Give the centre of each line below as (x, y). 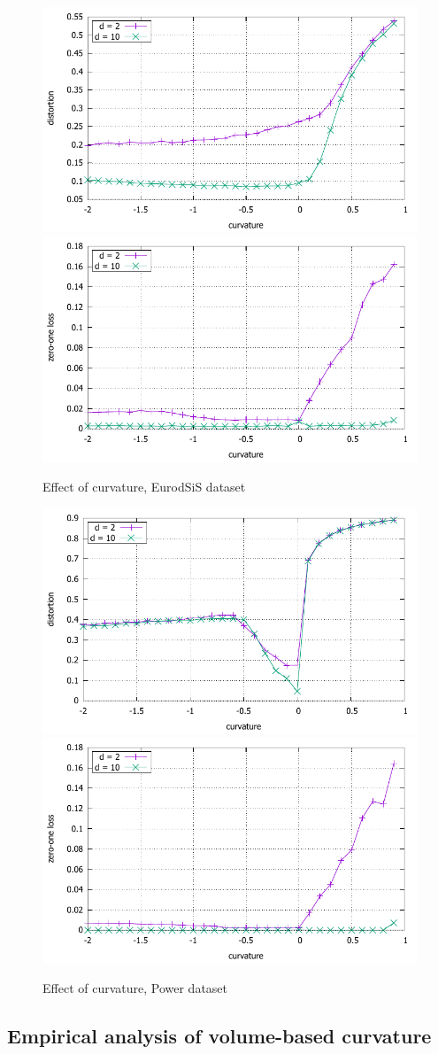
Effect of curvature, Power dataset (135, 987)
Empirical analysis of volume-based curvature (219, 1035)
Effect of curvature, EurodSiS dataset (144, 486)
